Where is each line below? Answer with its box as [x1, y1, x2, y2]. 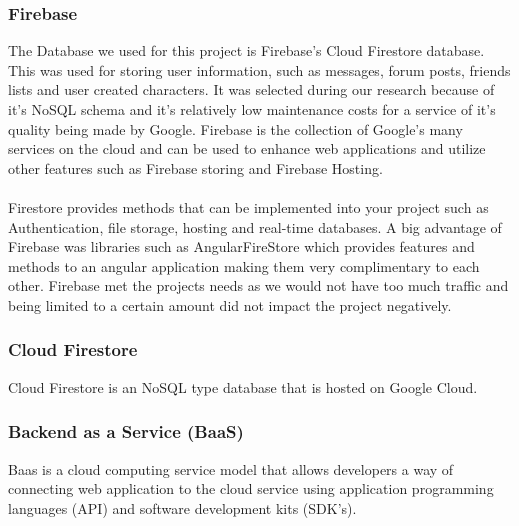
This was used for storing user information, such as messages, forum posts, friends [8, 59, 511, 80]
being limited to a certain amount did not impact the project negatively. [8, 294, 452, 315]
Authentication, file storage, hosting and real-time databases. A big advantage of [8, 216, 502, 237]
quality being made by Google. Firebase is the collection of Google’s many [8, 118, 463, 139]
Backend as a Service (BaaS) [8, 419, 244, 444]
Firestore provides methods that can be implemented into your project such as [8, 196, 489, 217]
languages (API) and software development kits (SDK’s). [8, 497, 357, 518]
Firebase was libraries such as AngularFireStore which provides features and [8, 236, 475, 257]
